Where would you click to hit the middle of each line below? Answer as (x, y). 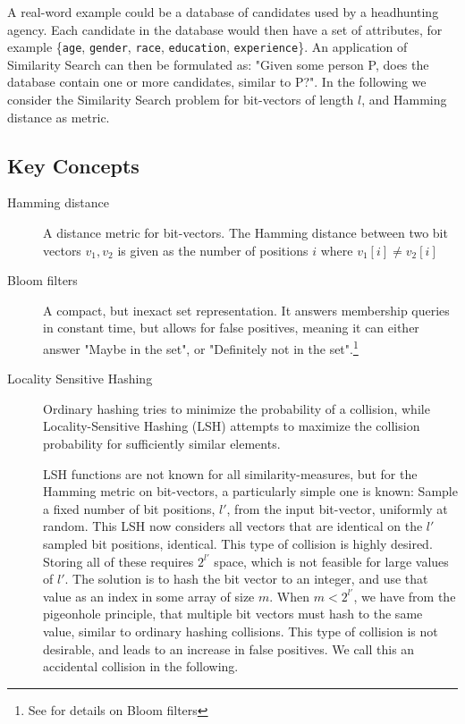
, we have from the (405, 596)
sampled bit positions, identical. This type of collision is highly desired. (238, 543)
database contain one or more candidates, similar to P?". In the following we (217, 82)
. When (290, 596)
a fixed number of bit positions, (129, 508)
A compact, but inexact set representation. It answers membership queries (246, 310)
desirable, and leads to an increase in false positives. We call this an (229, 648)
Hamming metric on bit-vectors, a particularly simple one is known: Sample (250, 491)
